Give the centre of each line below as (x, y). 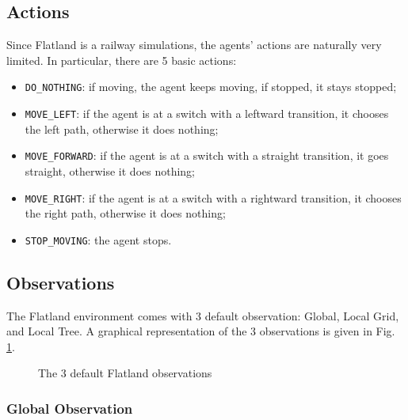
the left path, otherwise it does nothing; (122, 129)
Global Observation (70, 408)
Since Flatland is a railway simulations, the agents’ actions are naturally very (194, 45)
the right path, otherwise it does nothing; (125, 213)
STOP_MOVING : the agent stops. (98, 239)
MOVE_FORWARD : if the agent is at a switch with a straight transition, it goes (207, 155)
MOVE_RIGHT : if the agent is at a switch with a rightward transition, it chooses (213, 197)
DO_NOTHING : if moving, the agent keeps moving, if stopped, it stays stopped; (211, 87)
